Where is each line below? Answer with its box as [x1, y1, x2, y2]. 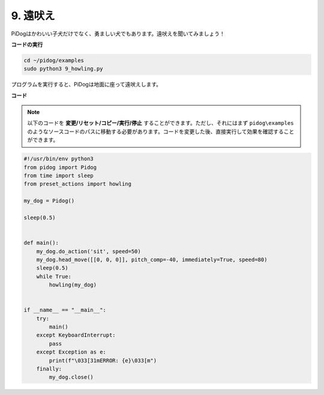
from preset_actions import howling [23, 181, 132, 187]
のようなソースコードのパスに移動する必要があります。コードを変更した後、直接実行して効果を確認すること [27, 128, 295, 135]
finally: [36, 366, 62, 372]
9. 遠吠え [11, 9, 55, 22]
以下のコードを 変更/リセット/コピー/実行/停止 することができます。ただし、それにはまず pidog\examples [27, 119, 294, 127]
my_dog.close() [49, 374, 94, 381]
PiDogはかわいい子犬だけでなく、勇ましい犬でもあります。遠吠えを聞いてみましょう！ [11, 30, 225, 37]
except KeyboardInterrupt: [36, 332, 116, 339]
